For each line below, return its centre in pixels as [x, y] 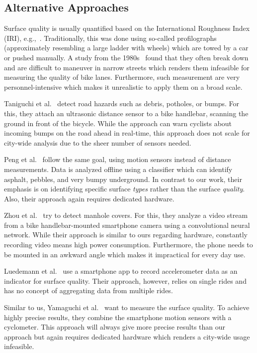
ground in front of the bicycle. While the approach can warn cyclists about [118, 123]
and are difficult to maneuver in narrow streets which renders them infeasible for [127, 67]
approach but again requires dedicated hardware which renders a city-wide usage [127, 336]
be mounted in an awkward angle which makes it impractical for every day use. [125, 254]
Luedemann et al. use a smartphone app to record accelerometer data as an [121, 271]
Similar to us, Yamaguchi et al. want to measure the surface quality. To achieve [127, 307]
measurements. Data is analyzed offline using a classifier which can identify [118, 169]
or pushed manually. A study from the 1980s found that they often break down [126, 57]
